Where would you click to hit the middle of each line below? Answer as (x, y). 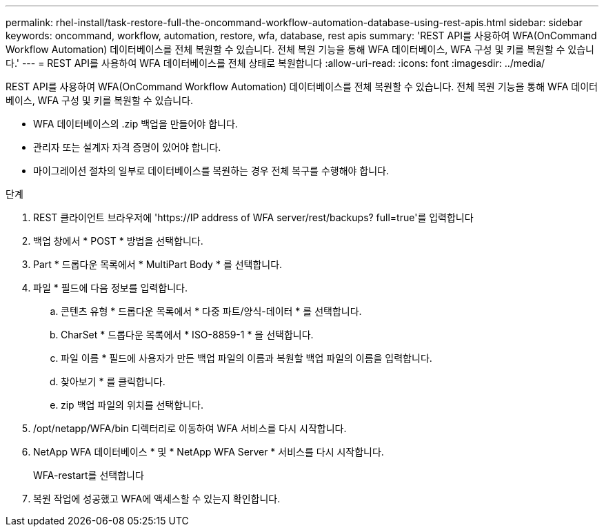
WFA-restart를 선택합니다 (89, 475)
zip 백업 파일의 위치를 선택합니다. (132, 405)
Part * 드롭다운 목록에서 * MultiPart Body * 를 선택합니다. (158, 264)
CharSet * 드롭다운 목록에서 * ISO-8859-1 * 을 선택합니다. (187, 335)
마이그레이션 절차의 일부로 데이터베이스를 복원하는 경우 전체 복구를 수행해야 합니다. (211, 171)
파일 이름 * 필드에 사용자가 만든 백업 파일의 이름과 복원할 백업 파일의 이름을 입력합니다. (246, 358)
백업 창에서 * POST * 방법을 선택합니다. (118, 241)
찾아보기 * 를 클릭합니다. (113, 381)
